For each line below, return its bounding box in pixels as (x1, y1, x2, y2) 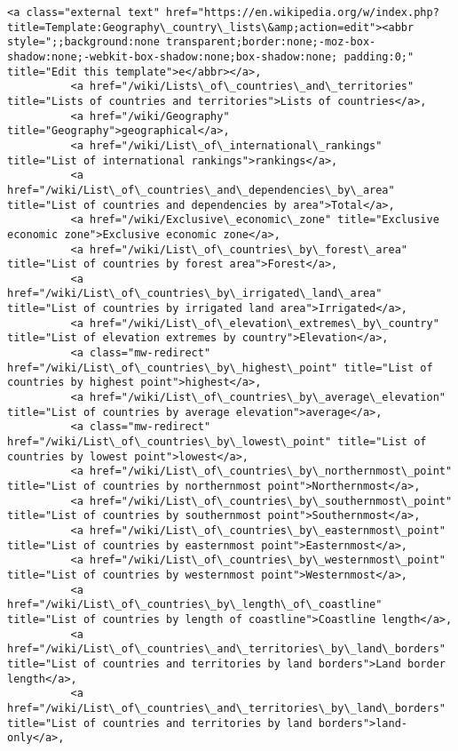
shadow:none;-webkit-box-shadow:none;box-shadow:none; (7, 50, 338, 63)
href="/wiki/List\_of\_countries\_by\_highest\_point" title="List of (7, 361, 433, 374)
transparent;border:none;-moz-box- (165, 36, 376, 49)
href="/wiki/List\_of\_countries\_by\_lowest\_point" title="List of (7, 435, 427, 449)
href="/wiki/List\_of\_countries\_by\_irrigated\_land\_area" (7, 287, 383, 300)
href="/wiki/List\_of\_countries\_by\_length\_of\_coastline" (7, 598, 383, 611)
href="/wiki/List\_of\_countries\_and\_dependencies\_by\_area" (7, 183, 395, 196)
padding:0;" (343, 50, 415, 63)
